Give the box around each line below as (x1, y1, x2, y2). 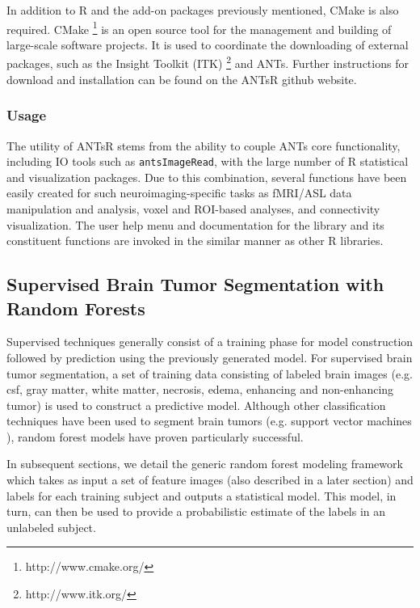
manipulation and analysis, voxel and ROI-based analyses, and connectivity (6, 200, 380, 217)
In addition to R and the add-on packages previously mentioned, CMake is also (6, 2, 399, 18)
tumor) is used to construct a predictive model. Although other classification (6, 396, 386, 413)
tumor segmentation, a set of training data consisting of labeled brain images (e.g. (6, 365, 413, 382)
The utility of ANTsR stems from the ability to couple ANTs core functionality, (6, 137, 401, 154)
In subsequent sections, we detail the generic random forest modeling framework (6, 455, 403, 472)
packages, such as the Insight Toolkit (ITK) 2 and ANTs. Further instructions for (6, 53, 409, 72)
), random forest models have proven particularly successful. (6, 428, 304, 445)
